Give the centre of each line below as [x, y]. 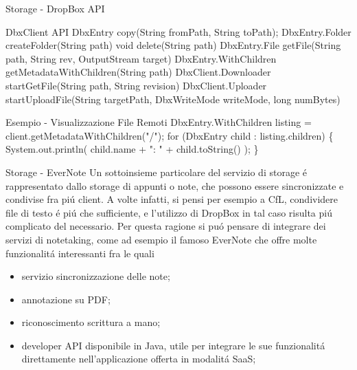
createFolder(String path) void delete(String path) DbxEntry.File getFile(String [173, 45]
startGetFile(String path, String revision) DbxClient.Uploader [136, 85]
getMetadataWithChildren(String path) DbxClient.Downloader [138, 72]
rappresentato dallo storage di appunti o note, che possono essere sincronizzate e [175, 185]
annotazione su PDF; [66, 299]
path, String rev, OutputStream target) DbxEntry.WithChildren [141, 58]
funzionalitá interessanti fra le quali [80, 253]
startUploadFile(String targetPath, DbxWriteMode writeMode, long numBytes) [173, 99]
